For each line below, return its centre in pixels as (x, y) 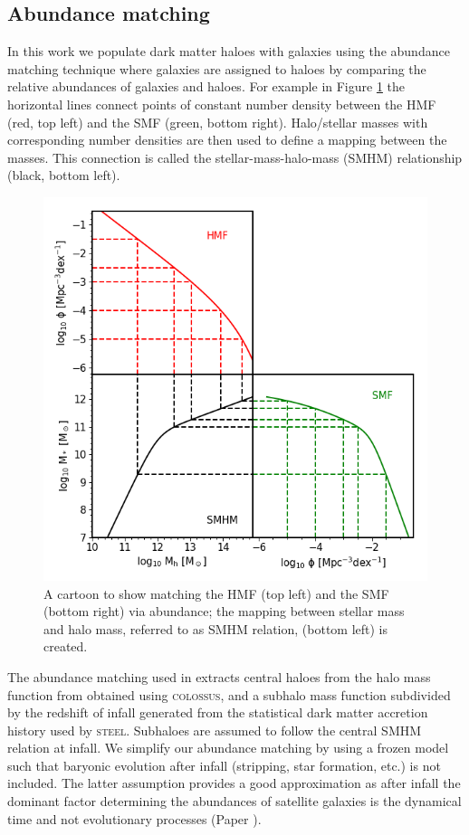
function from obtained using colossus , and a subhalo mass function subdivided (229, 694)
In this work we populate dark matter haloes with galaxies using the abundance (229, 51)
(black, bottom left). (64, 175)
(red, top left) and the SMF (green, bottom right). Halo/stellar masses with (218, 122)
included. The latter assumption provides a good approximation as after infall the (234, 783)
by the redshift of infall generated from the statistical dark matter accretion (218, 712)
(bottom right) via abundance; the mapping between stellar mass (224, 611)
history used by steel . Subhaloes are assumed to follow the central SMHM (215, 730)
